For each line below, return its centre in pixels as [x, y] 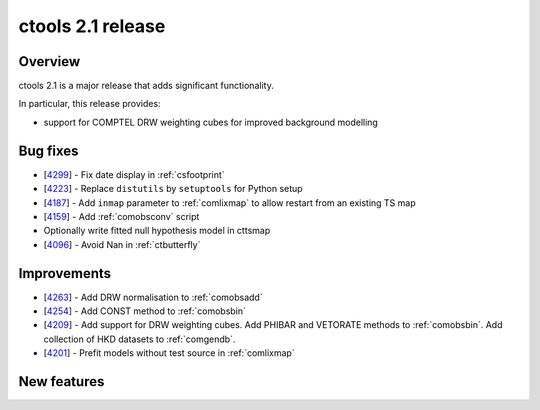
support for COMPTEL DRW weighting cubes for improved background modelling [211, 122]
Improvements [65, 273]
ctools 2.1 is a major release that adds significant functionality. [146, 86]
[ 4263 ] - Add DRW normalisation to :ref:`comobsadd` [153, 297]
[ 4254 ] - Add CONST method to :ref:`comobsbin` [145, 311]
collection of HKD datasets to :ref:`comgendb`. [139, 339]
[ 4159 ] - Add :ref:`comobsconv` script [121, 216]
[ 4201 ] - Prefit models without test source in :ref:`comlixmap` [169, 353]
